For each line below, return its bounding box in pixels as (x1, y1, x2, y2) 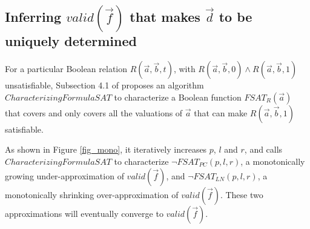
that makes (130, 7, 200, 26)
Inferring (5, 7, 62, 26)
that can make (194, 106, 248, 119)
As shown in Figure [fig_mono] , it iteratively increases (5, 143, 207, 156)
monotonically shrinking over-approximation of (5, 188, 179, 201)
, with (173, 62, 196, 75)
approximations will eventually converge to (5, 207, 163, 219)
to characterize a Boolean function (114, 90, 242, 103)
